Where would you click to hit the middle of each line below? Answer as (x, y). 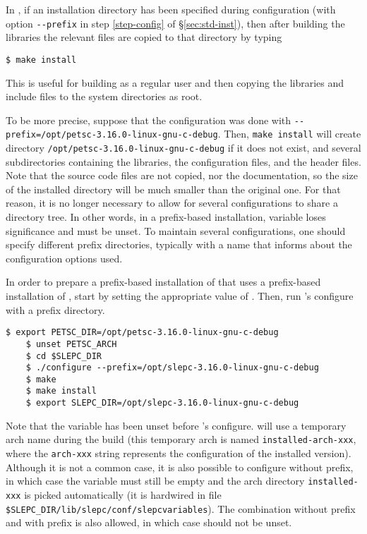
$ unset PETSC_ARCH (71, 344)
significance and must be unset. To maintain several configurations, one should (176, 230)
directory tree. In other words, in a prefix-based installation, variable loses (166, 217)
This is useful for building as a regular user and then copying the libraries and (175, 82)
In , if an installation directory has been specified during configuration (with (171, 9)
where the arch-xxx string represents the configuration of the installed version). (179, 453)
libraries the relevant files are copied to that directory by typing (144, 37)
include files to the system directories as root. (104, 96)
